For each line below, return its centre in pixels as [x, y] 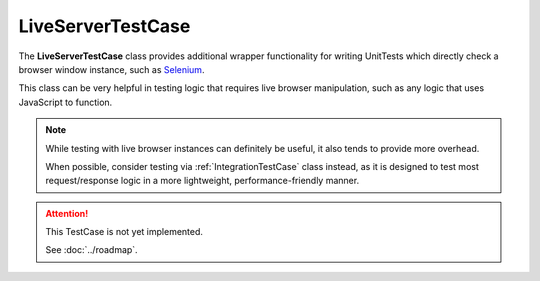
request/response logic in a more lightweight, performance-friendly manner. [202, 181]
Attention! [67, 213]
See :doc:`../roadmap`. [92, 250]
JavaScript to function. [65, 102]
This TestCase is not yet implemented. [124, 232]
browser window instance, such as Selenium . [111, 69]
